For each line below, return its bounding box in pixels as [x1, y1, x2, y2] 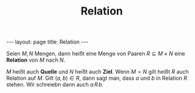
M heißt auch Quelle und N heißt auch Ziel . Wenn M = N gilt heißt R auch [6, 68, 189, 75]
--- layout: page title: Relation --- [6, 38, 89, 46]
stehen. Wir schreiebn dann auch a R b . [6, 81, 104, 88]
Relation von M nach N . [6, 56, 65, 64]
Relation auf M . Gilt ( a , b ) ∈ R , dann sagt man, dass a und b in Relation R [6, 74, 188, 82]
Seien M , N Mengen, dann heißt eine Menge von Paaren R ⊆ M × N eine [6, 50, 185, 57]
